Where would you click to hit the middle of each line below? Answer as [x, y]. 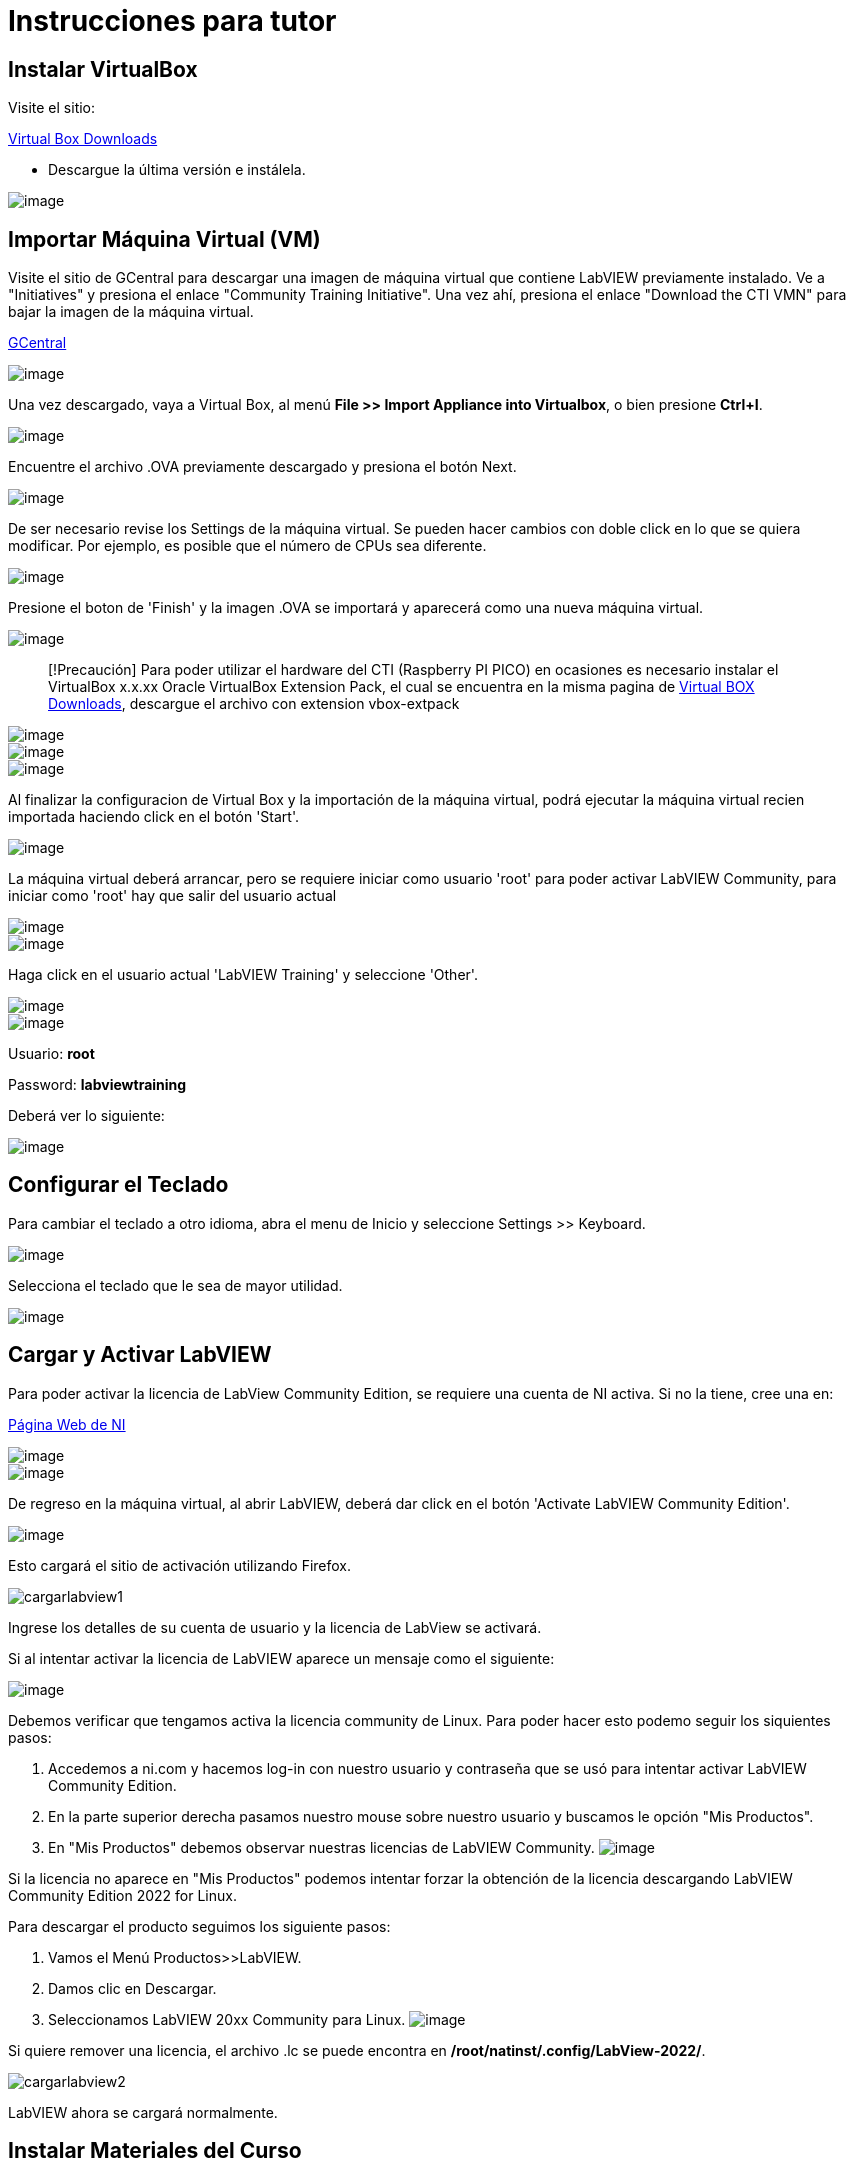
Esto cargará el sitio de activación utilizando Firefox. [180, 1565]
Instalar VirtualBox [103, 69]
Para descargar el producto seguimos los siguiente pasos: [199, 1926]
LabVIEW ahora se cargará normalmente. [143, 2112]
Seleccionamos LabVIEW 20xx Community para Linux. [227, 2019]
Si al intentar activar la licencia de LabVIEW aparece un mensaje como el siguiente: [281, 1658]
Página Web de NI [67, 1424]
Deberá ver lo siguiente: [86, 1116]
